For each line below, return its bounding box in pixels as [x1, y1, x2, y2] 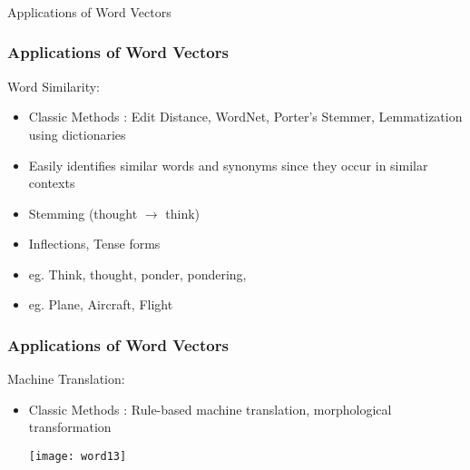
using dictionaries [28, 124, 126, 143]
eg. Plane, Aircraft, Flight [28, 295, 173, 314]
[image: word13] [28, 450, 127, 464]
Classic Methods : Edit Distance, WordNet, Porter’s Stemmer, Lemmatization [28, 107, 463, 126]
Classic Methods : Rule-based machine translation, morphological [28, 399, 392, 418]
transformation [28, 417, 112, 436]
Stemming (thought [28, 203, 138, 222]
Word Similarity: [7, 76, 101, 95]
